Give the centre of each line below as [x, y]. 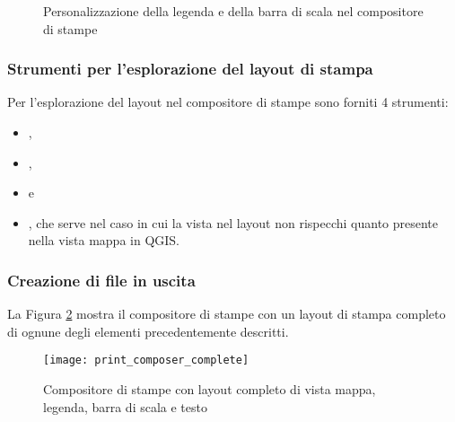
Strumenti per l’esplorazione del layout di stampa [190, 69]
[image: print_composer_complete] [146, 360]
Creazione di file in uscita [101, 280]
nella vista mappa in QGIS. [104, 240]
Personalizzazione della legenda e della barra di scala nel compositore [233, 11]
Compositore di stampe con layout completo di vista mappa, [210, 389]
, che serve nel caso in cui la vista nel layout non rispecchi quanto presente [233, 222]
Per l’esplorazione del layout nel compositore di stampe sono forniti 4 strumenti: [228, 102]
